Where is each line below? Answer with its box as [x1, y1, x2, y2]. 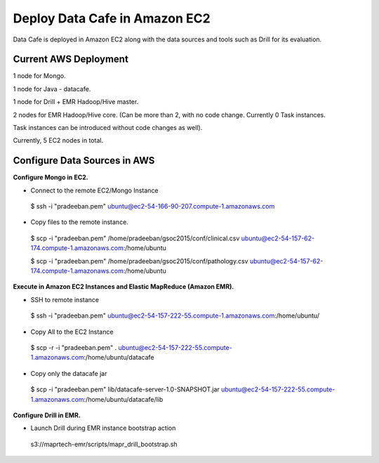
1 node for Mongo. [13, 72, 66, 80]
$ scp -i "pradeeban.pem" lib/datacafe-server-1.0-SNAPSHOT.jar [30, 385, 220, 393]
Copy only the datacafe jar [30, 369, 107, 377]
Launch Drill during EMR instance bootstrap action [30, 424, 176, 432]
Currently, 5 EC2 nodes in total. [13, 136, 104, 145]
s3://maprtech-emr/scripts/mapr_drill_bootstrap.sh [30, 440, 178, 448]
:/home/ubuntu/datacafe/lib [84, 395, 164, 403]
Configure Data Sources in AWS [13, 155, 155, 167]
